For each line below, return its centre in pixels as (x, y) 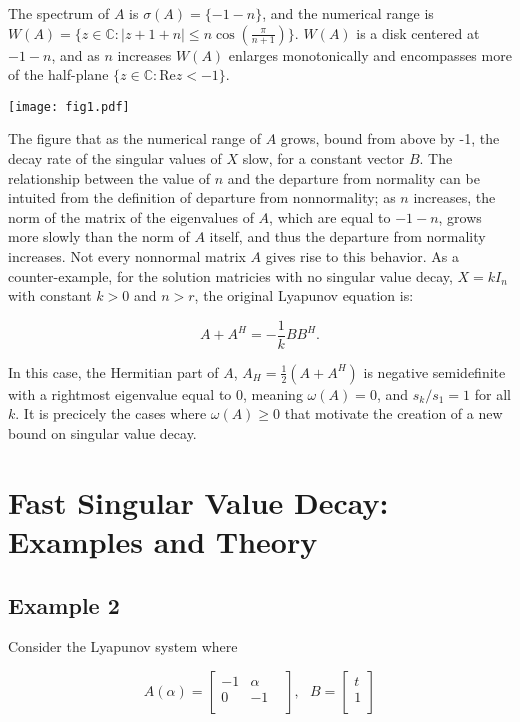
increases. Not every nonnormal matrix (127, 256)
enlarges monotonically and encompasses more (370, 54)
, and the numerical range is (348, 13)
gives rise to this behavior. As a (362, 256)
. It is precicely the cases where (111, 413)
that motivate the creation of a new (393, 413)
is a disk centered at (418, 32)
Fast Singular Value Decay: (198, 501)
